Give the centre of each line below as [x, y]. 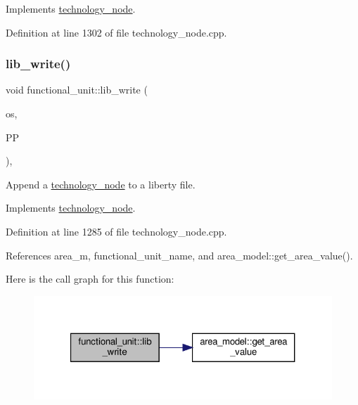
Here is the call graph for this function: [90, 279]
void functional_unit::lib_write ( [77, 90]
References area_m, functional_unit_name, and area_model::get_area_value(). [179, 255]
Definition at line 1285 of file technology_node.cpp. [116, 231]
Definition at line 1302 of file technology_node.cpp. [116, 32]
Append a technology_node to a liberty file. [101, 184]
